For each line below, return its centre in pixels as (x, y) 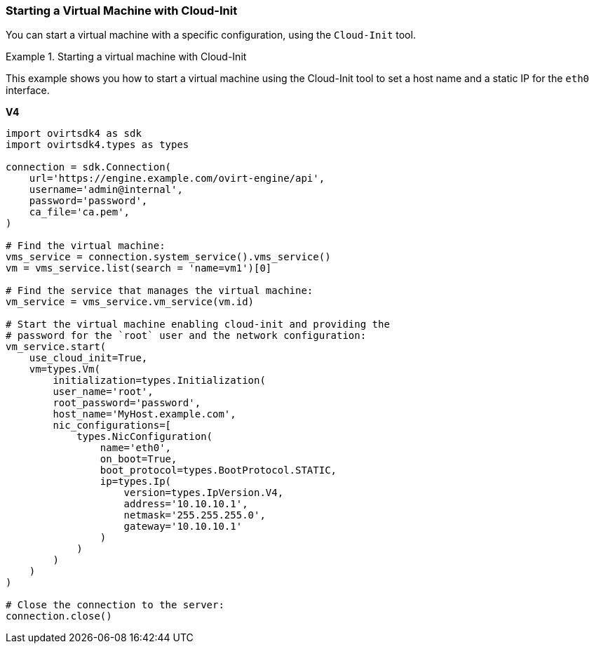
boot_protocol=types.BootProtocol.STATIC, (218, 470)
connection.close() (59, 616)
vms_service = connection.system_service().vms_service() (168, 257)
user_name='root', (103, 392)
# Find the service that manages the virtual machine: (160, 291)
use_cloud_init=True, (88, 358)
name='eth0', (136, 448)
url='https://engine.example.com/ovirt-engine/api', (177, 179)
